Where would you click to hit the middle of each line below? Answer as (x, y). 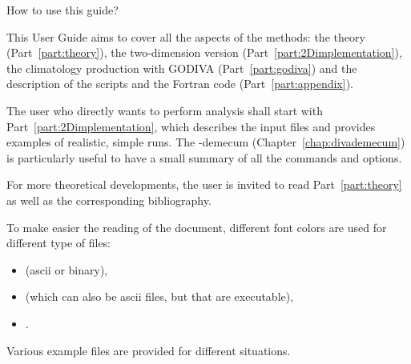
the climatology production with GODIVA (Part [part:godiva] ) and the (182, 68)
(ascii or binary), (66, 269)
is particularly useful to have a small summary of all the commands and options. (204, 157)
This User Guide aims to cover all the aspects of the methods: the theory (186, 36)
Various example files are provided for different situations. (149, 350)
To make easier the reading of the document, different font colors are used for (197, 227)
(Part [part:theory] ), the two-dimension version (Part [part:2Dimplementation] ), (204, 52)
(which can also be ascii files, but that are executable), (159, 296)
